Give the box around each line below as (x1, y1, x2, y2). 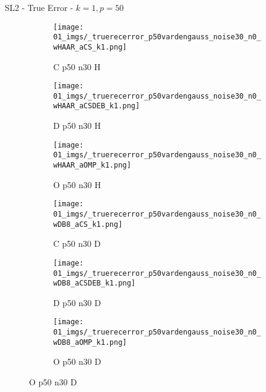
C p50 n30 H (53, 60, 101, 73)
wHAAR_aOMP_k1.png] (53, 161, 131, 170)
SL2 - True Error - (5, 1, 73, 13)
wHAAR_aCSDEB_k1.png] (53, 102, 140, 111)
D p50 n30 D (53, 296, 101, 309)
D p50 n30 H (53, 119, 101, 132)
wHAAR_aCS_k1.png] (53, 42, 127, 51)
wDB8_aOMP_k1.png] (53, 338, 127, 347)
